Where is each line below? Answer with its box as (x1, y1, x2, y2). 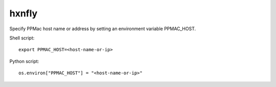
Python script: (9, 58, 39, 64)
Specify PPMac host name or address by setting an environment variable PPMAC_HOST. (9, 26, 196, 32)
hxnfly (9, 8, 38, 19)
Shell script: (9, 35, 35, 41)
